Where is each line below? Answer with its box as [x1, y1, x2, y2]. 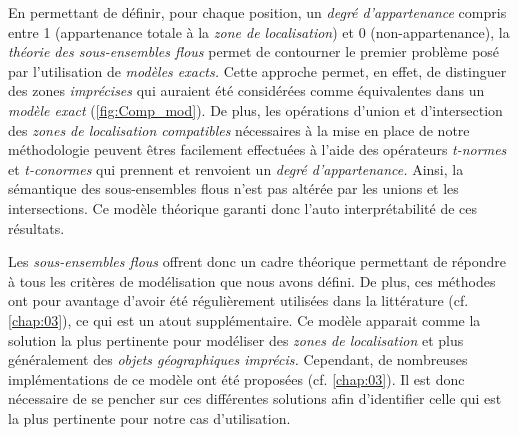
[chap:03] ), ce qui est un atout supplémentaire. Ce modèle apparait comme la [8, 309, 481, 330]
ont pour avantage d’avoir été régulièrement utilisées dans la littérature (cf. [8, 290, 469, 311]
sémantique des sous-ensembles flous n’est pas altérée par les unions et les [8, 178, 459, 199]
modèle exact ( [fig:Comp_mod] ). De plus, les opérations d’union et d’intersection [8, 99, 503, 120]
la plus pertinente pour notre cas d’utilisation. [8, 407, 291, 428]
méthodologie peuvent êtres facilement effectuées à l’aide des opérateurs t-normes [8, 139, 507, 160]
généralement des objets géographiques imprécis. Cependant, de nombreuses [8, 349, 468, 370]
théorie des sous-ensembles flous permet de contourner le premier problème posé [8, 41, 500, 62]
